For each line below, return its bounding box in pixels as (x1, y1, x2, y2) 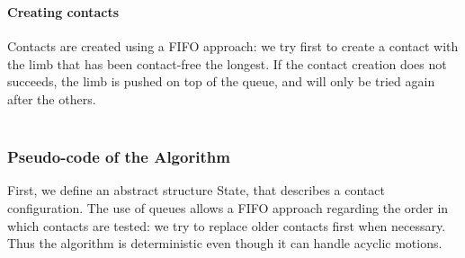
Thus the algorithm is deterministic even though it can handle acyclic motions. (7, 234, 443, 253)
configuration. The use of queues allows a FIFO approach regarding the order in (7, 198, 449, 217)
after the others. (7, 89, 96, 108)
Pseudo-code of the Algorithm (7, 146, 230, 168)
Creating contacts (7, 2, 120, 21)
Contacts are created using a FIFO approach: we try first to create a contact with (7, 37, 459, 56)
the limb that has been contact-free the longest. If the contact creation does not (7, 54, 447, 73)
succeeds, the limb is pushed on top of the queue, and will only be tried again (7, 72, 435, 91)
